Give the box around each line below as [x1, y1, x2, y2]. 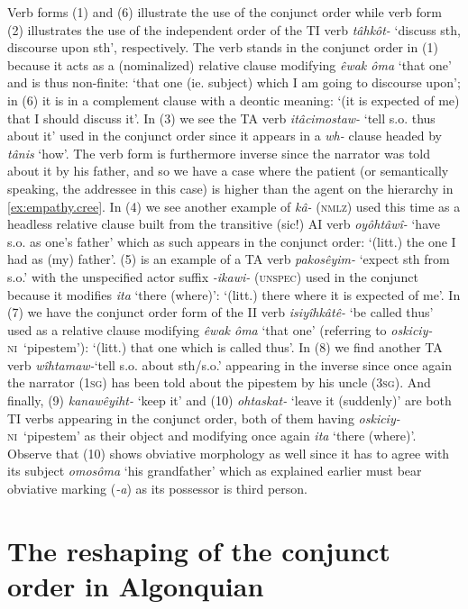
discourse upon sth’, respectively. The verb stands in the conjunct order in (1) [7, 38, 438, 57]
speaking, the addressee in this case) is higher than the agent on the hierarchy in [7, 178, 454, 197]
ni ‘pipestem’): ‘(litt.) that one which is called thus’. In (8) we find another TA [7, 338, 443, 357]
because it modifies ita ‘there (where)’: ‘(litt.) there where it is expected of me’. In [7, 285, 461, 304]
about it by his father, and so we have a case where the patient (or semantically [7, 161, 449, 180]
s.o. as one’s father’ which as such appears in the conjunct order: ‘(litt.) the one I [7, 232, 456, 250]
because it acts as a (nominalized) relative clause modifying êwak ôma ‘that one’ [7, 55, 452, 74]
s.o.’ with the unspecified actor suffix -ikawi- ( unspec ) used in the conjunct [7, 267, 418, 286]
